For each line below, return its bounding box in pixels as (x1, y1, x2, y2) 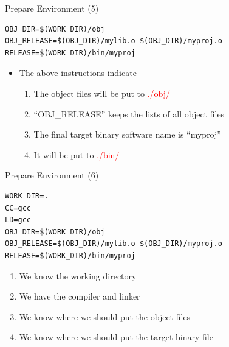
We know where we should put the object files (19, 310, 191, 323)
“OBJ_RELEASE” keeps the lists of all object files (33, 107, 225, 120)
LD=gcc (5, 216, 31, 225)
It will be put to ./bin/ (33, 148, 120, 161)
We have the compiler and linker (19, 290, 140, 303)
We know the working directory (19, 269, 137, 282)
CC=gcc (5, 203, 31, 212)
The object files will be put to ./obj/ (33, 86, 171, 99)
